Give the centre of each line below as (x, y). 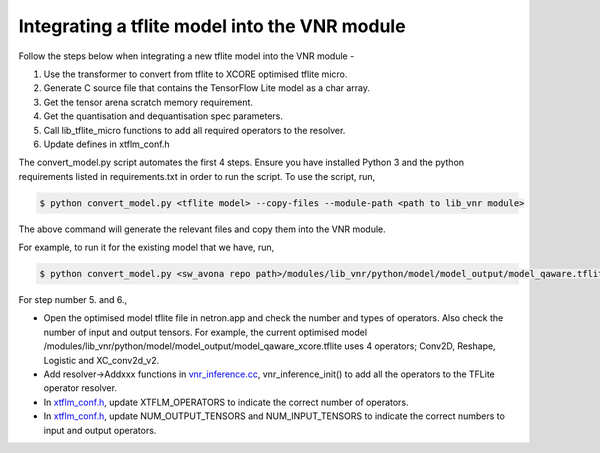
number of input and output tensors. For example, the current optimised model (205, 332)
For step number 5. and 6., (73, 299)
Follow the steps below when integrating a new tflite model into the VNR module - (186, 56)
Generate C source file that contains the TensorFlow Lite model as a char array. (206, 88)
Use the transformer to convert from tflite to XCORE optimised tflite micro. (195, 74)
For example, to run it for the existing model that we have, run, (146, 247)
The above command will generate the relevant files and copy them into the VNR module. (202, 229)
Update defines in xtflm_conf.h (106, 144)
